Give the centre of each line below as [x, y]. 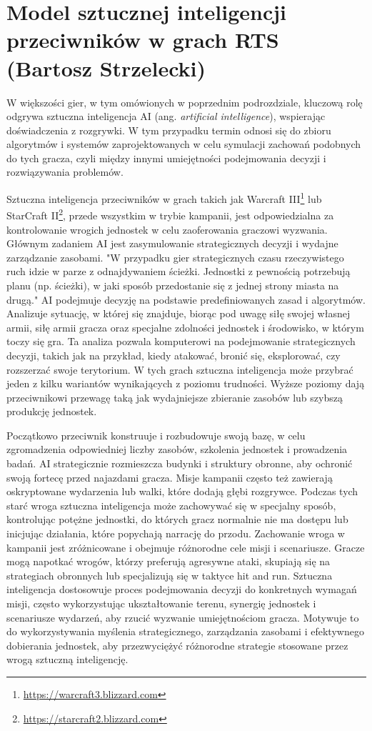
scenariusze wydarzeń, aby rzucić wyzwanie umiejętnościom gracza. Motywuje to [183, 617]
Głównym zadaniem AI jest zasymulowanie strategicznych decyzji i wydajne [172, 243]
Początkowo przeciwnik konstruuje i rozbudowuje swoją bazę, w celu [156, 435]
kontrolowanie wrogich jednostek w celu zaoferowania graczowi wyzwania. [167, 229]
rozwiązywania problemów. [65, 172]
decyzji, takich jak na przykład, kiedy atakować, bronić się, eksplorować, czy [174, 355]
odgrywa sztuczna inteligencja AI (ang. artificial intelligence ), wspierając [166, 116]
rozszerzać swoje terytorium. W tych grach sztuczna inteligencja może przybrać [180, 369]
